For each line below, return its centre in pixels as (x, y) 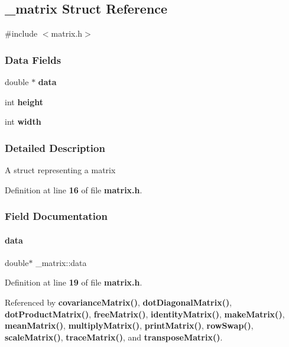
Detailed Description (55, 147)
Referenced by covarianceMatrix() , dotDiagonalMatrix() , (118, 302)
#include (21, 33)
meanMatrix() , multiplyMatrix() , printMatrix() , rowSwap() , (129, 325)
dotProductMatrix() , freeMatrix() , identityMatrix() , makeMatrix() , (145, 314)
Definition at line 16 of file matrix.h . (74, 189)
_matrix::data (61, 262)
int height (24, 101)
